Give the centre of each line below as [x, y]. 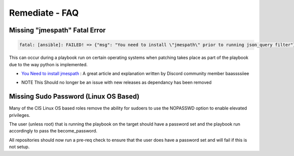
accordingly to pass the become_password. [53, 131]
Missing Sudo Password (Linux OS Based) [74, 96]
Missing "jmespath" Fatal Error [57, 30]
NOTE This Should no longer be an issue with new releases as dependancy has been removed [116, 82]
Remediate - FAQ [44, 13]
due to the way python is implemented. [48, 64]
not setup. [19, 147]
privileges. [20, 115]
